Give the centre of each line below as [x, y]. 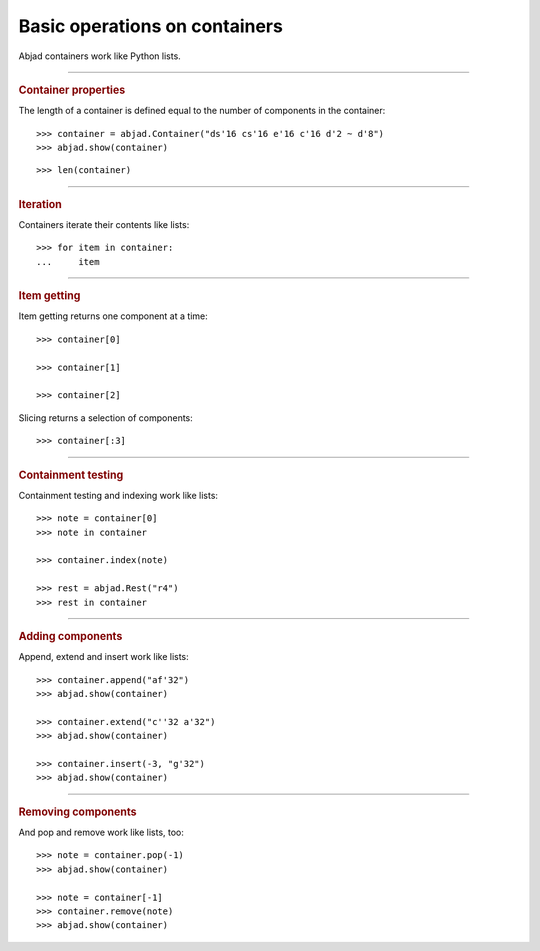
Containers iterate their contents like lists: [104, 225]
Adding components [70, 636]
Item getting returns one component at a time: [113, 316]
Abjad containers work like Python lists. [100, 56]
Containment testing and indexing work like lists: [118, 495]
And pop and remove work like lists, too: [101, 832]
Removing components [77, 812]
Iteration [40, 204]
